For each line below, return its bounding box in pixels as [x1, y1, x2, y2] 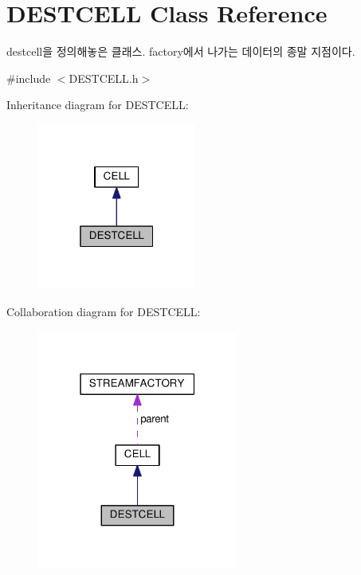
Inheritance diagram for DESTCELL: [6, 96, 189, 113]
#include [6, 69, 51, 86]
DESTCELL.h [69, 69, 139, 86]
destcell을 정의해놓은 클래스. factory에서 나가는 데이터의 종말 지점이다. [6, 43, 355, 60]
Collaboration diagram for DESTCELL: [6, 303, 201, 320]
